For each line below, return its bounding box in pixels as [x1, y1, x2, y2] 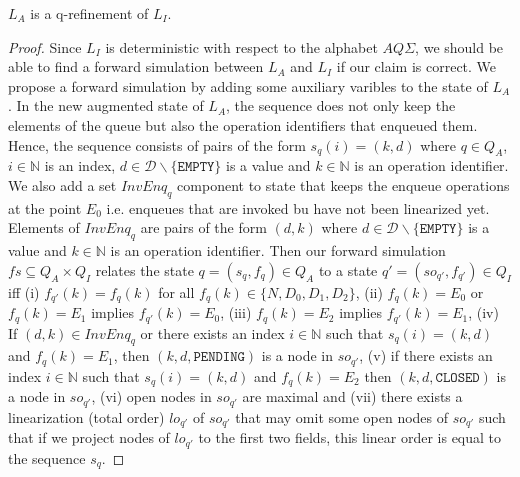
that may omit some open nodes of [235, 406, 449, 427]
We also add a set [8, 174, 117, 195]
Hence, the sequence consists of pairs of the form [8, 134, 306, 155]
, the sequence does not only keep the [226, 95, 456, 116]
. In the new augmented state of [8, 95, 204, 116]
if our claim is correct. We [336, 56, 497, 77]
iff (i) [8, 281, 40, 302]
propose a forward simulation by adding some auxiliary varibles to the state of [8, 75, 488, 96]
